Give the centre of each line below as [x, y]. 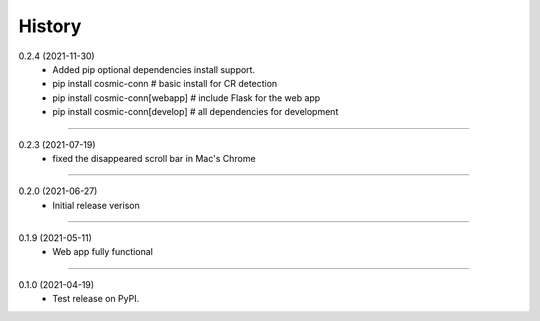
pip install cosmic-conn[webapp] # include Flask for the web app [186, 97]
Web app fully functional [103, 252]
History [50, 26]
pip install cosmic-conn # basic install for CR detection [165, 84]
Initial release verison [96, 205]
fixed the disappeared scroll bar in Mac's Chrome [154, 158]
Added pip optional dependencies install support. [153, 69]
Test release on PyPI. [96, 299]
